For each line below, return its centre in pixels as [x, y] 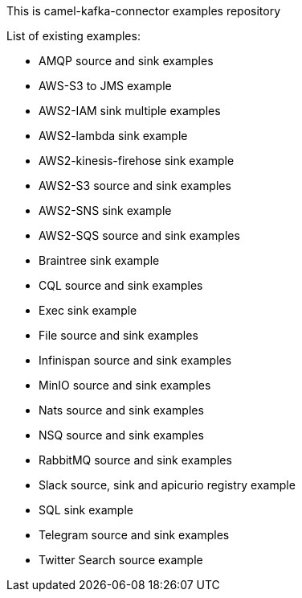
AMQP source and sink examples [126, 61]
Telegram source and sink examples [134, 535]
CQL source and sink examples [121, 285]
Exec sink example [88, 310]
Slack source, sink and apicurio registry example [167, 485]
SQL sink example [86, 510]
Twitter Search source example [121, 560]
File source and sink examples [118, 335]
